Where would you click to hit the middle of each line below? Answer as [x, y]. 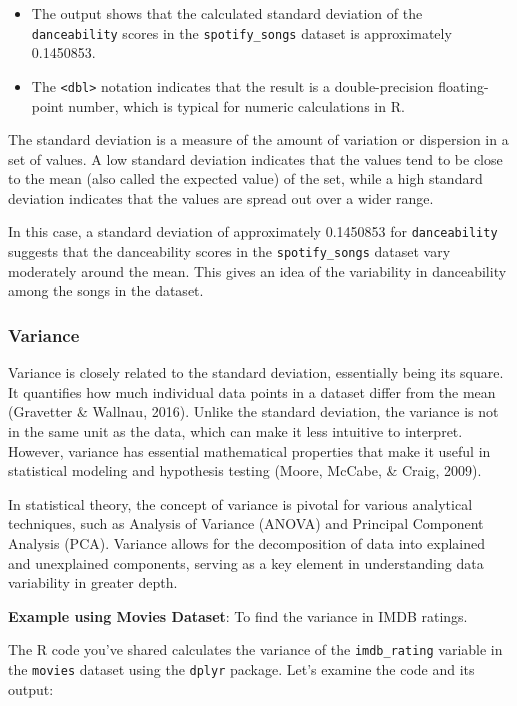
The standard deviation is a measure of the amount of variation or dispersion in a [258, 139]
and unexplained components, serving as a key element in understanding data [246, 562]
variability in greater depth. [93, 582]
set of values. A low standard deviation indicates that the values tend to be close [255, 158]
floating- [463, 85]
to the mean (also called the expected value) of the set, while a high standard [245, 178]
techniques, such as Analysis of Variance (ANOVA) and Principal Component [246, 523]
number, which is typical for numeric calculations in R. [236, 105]
